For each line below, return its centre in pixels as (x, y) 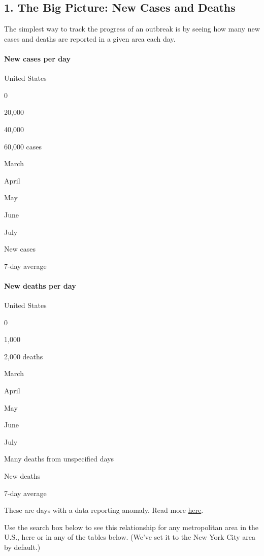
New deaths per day (40, 285)
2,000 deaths (24, 356)
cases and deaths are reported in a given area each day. (90, 38)
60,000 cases (23, 146)
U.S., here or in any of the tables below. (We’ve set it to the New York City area (130, 537)
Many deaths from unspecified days (59, 459)
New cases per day (37, 58)
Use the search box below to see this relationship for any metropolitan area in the (131, 527)
